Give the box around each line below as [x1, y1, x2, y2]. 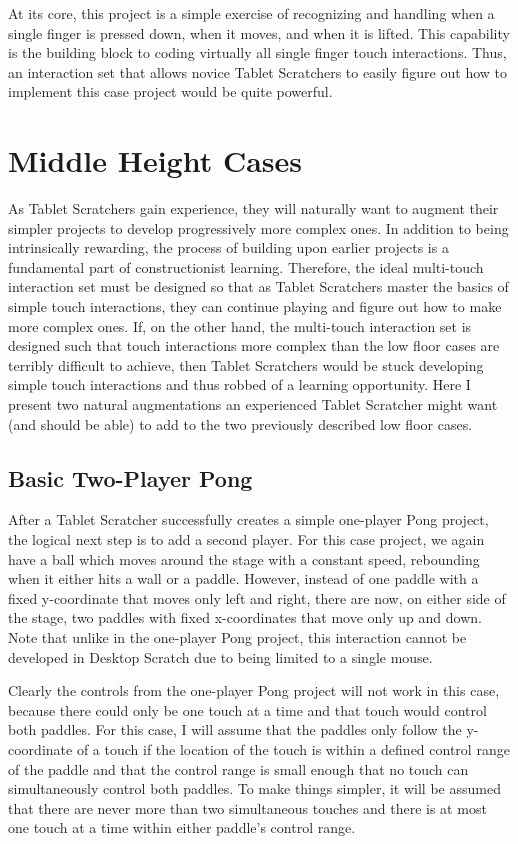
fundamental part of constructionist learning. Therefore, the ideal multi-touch [8, 256, 484, 277]
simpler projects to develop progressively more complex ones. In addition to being [8, 217, 509, 238]
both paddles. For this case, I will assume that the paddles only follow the [8, 719, 462, 740]
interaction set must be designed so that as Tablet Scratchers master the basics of [8, 276, 509, 297]
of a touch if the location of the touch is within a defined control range [76, 738, 510, 759]
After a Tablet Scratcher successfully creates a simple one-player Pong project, [8, 509, 489, 530]
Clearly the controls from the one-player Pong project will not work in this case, [8, 680, 500, 701]
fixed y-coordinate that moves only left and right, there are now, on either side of [8, 587, 506, 608]
